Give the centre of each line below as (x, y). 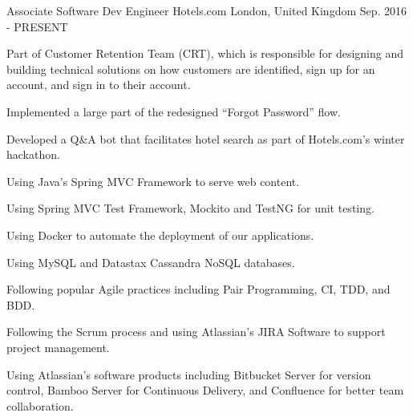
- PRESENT (37, 26)
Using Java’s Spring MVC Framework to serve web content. (153, 181)
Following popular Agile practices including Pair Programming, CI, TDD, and (198, 289)
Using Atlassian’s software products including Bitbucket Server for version (189, 374)
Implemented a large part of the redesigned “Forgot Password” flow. (174, 111)
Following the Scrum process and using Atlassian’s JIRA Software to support (196, 332)
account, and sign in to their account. (99, 85)
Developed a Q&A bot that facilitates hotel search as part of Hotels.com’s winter (206, 138)
